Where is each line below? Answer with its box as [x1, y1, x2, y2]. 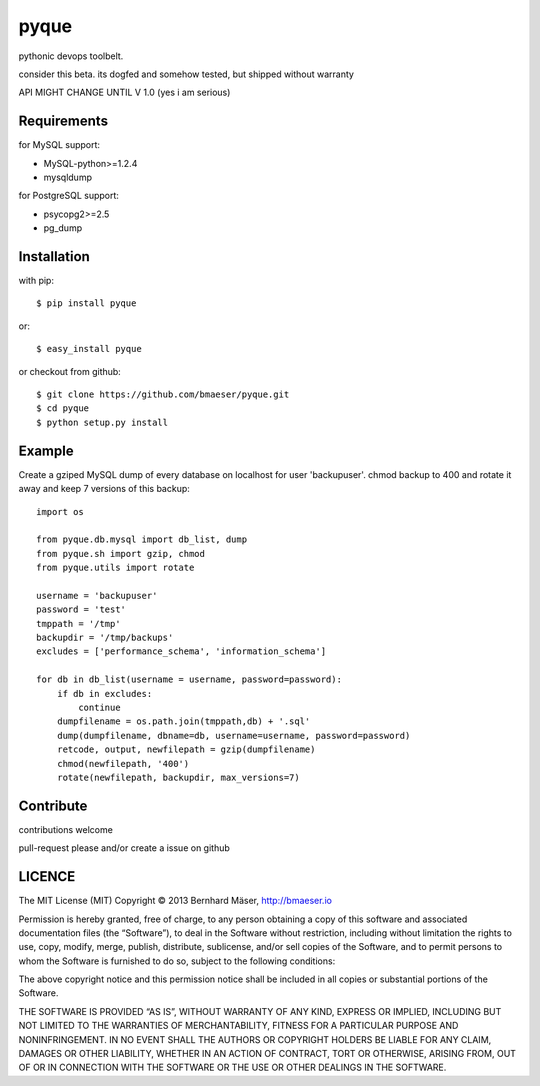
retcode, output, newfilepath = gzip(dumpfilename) [56, 744, 316, 755]
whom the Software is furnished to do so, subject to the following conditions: [18, 955, 336, 967]
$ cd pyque [36, 403, 90, 414]
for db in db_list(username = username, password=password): [36, 674, 342, 685]
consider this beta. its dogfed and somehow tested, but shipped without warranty [18, 68, 355, 80]
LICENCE [18, 868, 76, 885]
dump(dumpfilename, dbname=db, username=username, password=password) [56, 730, 411, 741]
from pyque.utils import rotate [36, 562, 195, 574]
